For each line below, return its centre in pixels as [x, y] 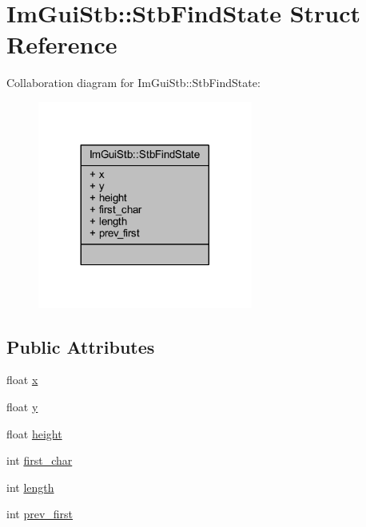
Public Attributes [81, 346]
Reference [62, 44]
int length [30, 487]
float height [34, 433]
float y [22, 406]
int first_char [40, 460]
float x [22, 380]
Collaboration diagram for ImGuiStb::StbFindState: [133, 83]
